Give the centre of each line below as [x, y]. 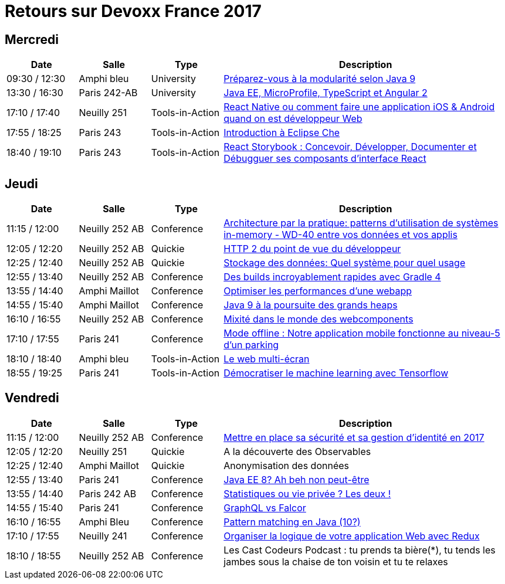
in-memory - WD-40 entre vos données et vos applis [340, 235]
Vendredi [32, 398]
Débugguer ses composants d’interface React [325, 159]
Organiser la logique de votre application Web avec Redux [352, 536]
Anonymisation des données [287, 465]
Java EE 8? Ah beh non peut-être [296, 479]
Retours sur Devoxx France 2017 [133, 11]
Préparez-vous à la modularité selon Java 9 [320, 79]
